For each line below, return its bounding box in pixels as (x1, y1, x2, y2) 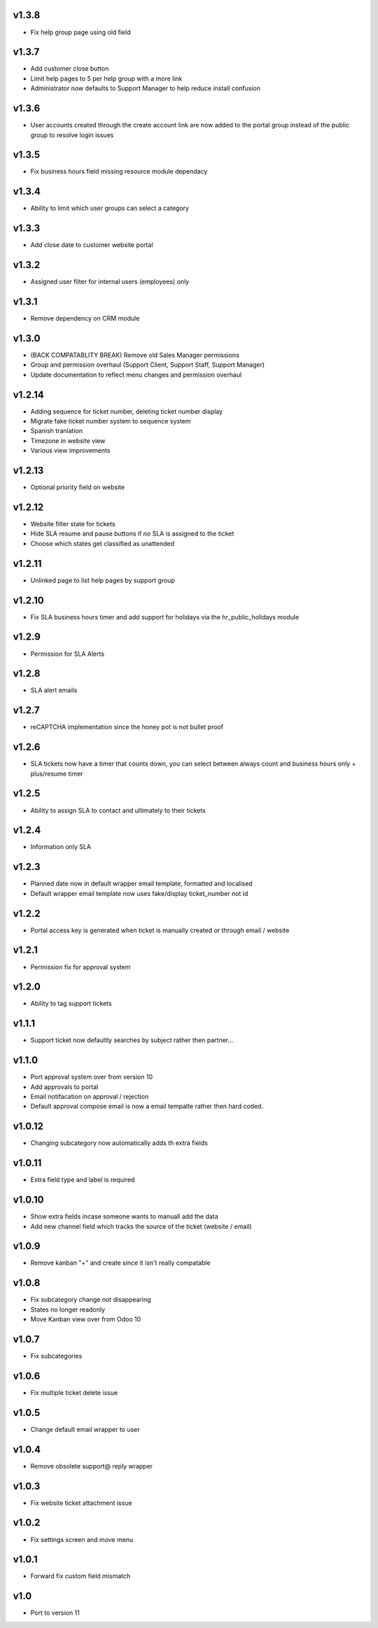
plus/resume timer (30, 769, 83, 778)
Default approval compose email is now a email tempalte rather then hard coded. (30, 1102, 264, 1111)
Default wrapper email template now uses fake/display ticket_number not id (30, 889, 248, 897)
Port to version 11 (30, 1608, 80, 1617)
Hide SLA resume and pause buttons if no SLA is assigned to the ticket (30, 529, 234, 538)
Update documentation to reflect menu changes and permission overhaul (30, 370, 242, 379)
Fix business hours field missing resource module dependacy (30, 167, 208, 176)
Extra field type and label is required (30, 1176, 135, 1184)
